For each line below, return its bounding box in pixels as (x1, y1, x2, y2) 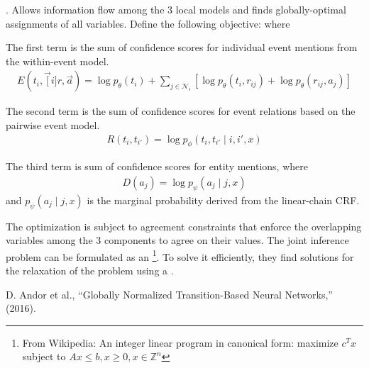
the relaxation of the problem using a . (6, 263, 174, 278)
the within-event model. (6, 53, 109, 68)
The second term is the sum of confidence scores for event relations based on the (6, 104, 356, 118)
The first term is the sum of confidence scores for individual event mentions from (6, 40, 358, 55)
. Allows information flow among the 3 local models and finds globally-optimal (6, 2, 346, 16)
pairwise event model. (6, 118, 100, 132)
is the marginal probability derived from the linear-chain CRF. (87, 192, 360, 207)
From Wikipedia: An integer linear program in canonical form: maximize (22, 335, 338, 350)
